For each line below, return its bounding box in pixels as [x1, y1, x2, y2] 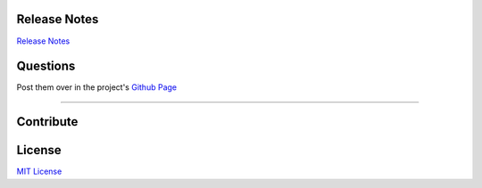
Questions [16, 59, 76, 74]
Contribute [16, 114, 79, 129]
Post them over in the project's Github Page [16, 82, 178, 93]
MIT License [16, 166, 62, 177]
